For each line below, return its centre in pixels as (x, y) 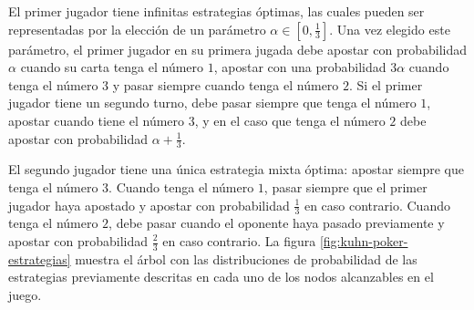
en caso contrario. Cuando (377, 205)
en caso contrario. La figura (239, 241)
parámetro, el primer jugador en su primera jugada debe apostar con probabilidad (238, 49)
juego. (25, 295)
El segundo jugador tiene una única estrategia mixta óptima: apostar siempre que (237, 169)
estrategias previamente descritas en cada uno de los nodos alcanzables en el (221, 277)
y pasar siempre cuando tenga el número (226, 84)
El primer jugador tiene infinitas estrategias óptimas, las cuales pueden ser (216, 11)
